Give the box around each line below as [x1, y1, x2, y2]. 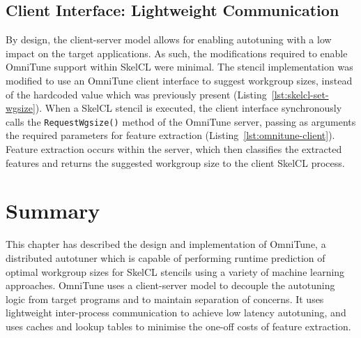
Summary [6, 196, 100, 225]
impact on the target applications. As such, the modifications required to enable [6, 45, 348, 60]
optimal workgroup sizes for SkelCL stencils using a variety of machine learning [6, 264, 345, 279]
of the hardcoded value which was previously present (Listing [6, 87, 267, 101]
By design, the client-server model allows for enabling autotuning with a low [6, 32, 332, 47]
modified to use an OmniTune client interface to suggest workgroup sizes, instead [6, 73, 353, 87]
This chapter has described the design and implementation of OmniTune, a [6, 237, 326, 251]
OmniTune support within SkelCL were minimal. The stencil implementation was [6, 59, 353, 74]
